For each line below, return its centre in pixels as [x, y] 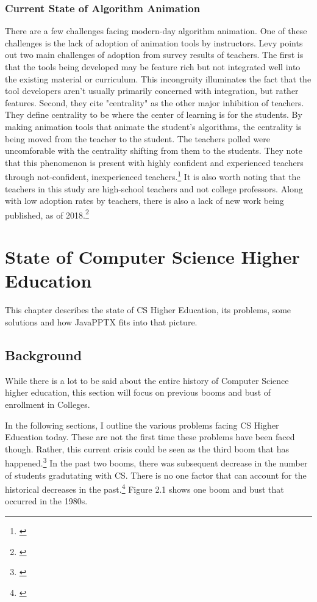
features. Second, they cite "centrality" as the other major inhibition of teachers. [155, 102]
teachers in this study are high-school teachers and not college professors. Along [154, 188]
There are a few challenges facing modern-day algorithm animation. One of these [156, 31]
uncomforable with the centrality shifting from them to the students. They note [154, 150]
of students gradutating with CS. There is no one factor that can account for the [156, 475]
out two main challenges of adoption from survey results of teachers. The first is [154, 55]
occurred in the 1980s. [46, 501]
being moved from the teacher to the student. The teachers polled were [138, 138]
